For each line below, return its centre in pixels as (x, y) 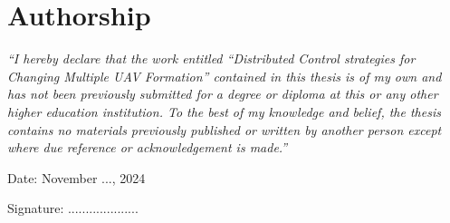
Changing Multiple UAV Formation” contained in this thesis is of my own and (225, 76)
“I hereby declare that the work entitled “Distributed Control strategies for (211, 58)
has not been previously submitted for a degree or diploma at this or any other (223, 94)
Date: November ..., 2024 (77, 177)
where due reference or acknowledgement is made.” (148, 147)
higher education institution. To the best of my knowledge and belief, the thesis (224, 111)
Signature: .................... (73, 208)
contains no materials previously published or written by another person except (225, 129)
